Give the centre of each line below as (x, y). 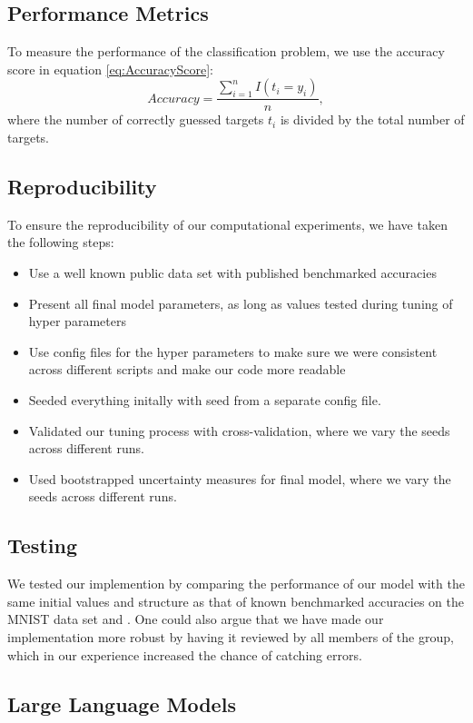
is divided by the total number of (372, 119)
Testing (42, 545)
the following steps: (61, 242)
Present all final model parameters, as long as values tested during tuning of (241, 303)
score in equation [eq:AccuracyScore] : (110, 69)
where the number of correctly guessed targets (136, 119)
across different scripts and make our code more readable (187, 369)
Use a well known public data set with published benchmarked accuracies (232, 272)
